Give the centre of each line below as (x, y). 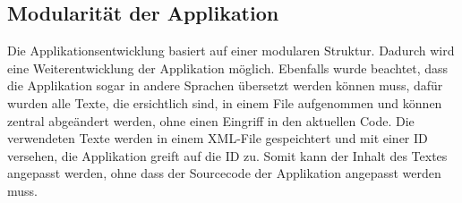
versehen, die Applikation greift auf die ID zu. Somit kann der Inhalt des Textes (227, 155)
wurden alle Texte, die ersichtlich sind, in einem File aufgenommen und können (225, 102)
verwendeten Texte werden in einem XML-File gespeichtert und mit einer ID (218, 138)
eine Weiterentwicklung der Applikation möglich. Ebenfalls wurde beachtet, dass (228, 68)
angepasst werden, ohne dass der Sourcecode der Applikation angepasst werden (224, 173)
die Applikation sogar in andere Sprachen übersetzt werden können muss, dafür (225, 85)
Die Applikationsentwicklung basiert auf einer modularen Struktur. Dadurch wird (231, 51)
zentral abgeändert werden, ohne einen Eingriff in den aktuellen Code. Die (211, 120)
